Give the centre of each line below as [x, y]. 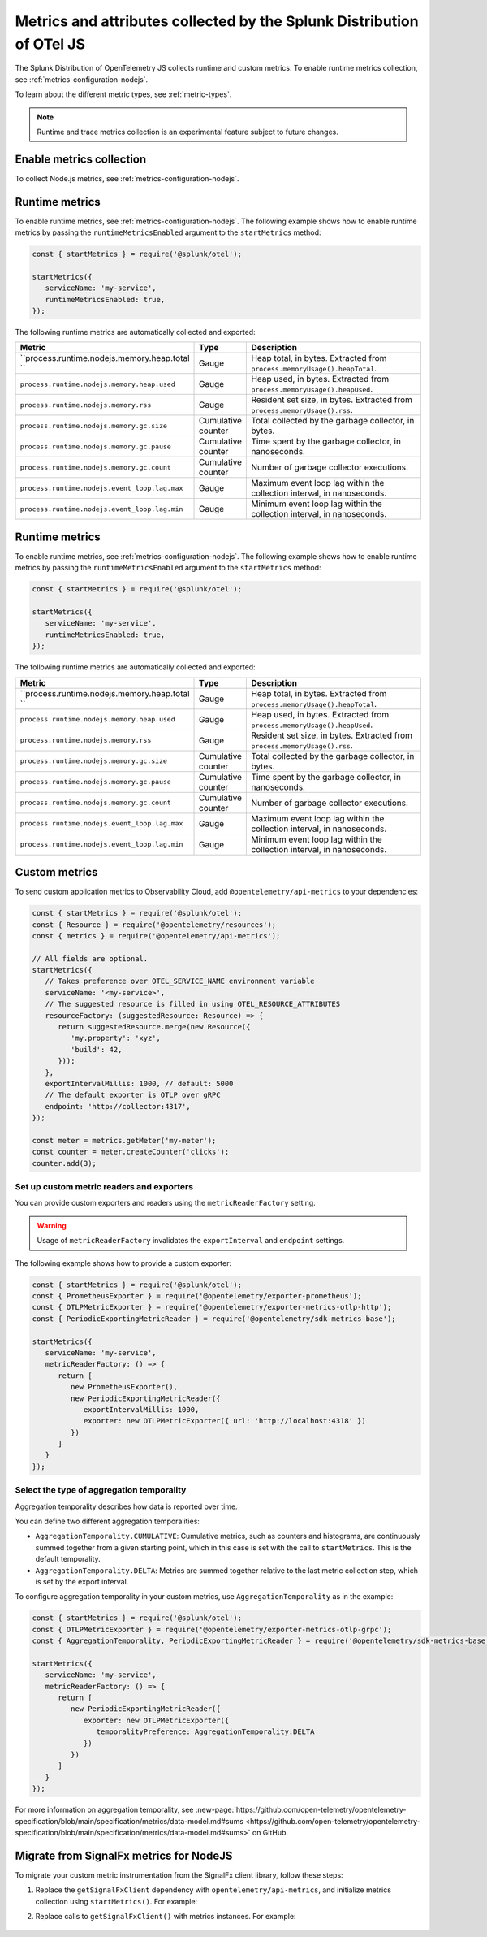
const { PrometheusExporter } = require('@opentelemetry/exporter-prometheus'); [197, 1296]
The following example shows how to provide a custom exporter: [123, 1263]
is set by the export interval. [82, 1581]
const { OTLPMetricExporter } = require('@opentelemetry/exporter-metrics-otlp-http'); [212, 1307]
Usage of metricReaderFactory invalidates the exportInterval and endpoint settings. [191, 1241]
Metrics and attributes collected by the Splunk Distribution [217, 21]
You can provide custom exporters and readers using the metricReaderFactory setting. [165, 1203]
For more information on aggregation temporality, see [104, 1810]
